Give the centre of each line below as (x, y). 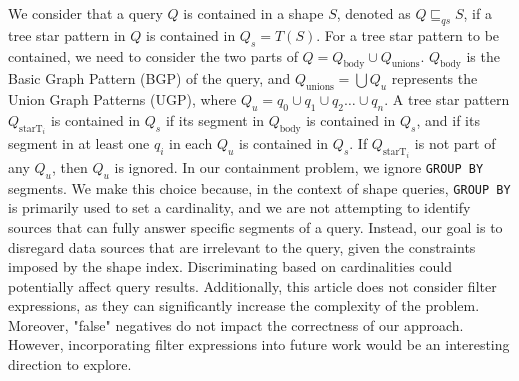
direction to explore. (70, 364)
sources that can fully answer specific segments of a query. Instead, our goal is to (255, 226)
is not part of (455, 143)
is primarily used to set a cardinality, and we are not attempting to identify (239, 207)
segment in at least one (79, 143)
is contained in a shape (253, 13)
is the (483, 55)
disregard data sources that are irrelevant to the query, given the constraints (242, 246)
